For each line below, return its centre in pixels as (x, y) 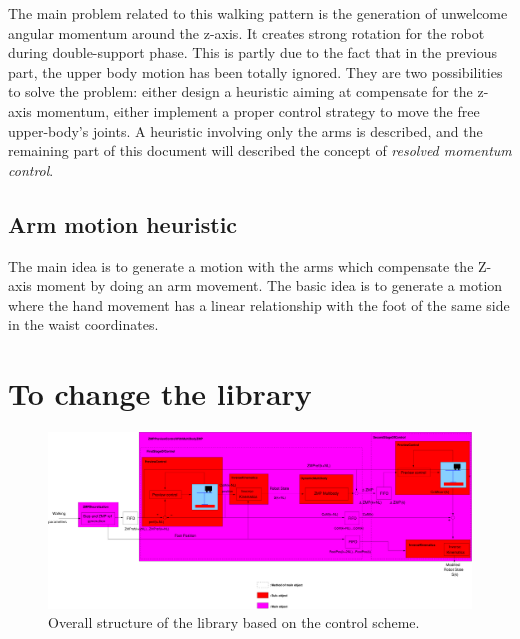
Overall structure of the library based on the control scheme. (234, 622)
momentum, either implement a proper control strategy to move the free (258, 110)
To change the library (160, 393)
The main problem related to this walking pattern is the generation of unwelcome (258, 13)
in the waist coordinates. (83, 324)
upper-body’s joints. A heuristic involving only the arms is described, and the (245, 130)
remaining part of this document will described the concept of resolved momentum (260, 150)
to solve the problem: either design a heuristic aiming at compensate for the (240, 91)
